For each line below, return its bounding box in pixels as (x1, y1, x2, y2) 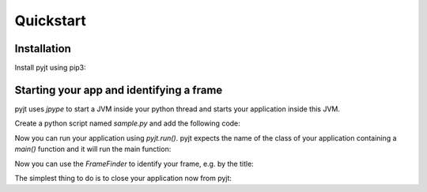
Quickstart (14, 12, 87, 29)
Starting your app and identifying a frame (14, 83, 223, 96)
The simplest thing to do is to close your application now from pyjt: (14, 173, 232, 183)
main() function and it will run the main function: (14, 145, 172, 154)
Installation (14, 42, 71, 55)
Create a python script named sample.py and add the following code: (14, 119, 240, 128)
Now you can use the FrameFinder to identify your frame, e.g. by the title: (14, 159, 255, 168)
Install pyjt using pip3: (14, 63, 86, 73)
